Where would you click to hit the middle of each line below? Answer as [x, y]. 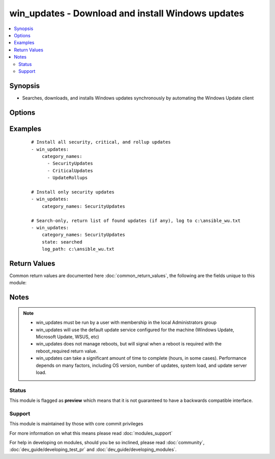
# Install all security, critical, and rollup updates [101, 142]
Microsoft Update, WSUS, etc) [67, 337]
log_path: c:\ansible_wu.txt [78, 249]
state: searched [62, 242]
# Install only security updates [73, 192]
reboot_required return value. [67, 351]
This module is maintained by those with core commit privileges [76, 424]
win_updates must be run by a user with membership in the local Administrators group [126, 322]
